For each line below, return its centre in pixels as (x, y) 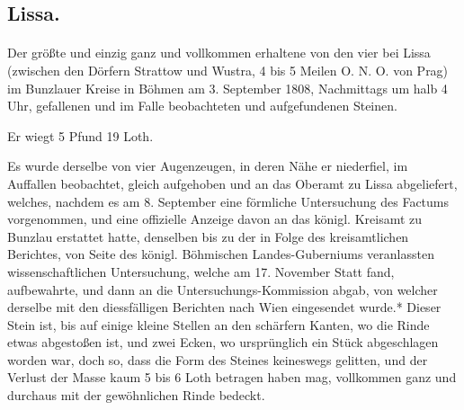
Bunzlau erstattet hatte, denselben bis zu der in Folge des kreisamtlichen (208, 236)
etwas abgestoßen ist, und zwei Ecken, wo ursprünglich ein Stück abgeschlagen (223, 342)
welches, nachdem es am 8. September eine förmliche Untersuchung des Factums (228, 201)
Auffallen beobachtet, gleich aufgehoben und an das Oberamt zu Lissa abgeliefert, (232, 183)
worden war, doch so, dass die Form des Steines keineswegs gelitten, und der (218, 359)
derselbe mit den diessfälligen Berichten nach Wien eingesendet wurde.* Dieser (224, 307)
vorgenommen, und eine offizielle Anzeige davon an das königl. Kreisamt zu (215, 219)
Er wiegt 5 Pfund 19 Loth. (80, 135)
